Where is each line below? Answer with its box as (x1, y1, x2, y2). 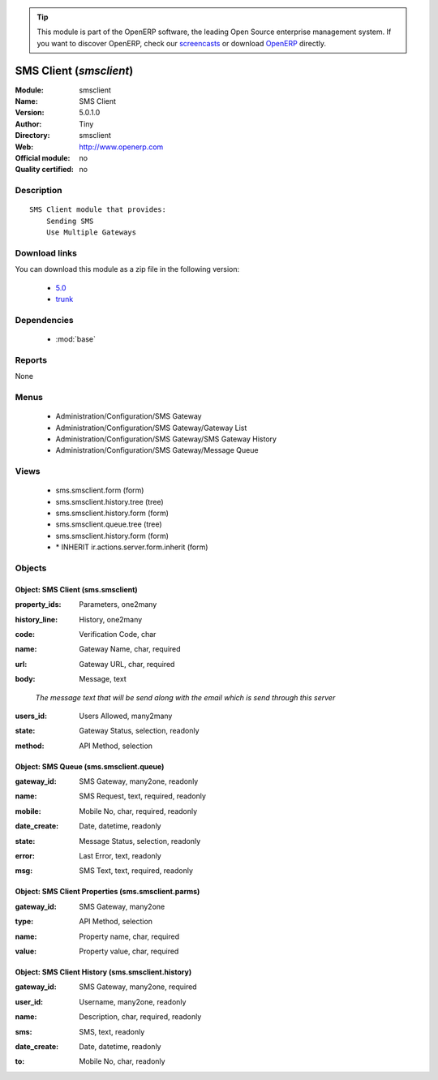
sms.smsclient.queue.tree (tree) (55, 519, 162, 529)
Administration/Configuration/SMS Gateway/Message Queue (55, 445, 259, 455)
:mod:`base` (55, 334, 97, 344)
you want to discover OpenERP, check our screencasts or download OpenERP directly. (36, 38, 327, 48)
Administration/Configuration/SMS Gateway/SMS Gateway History (55, 434, 277, 444)
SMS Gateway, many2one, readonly (79, 777, 199, 786)
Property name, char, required (79, 932, 180, 941)
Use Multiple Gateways (45, 228, 137, 237)
